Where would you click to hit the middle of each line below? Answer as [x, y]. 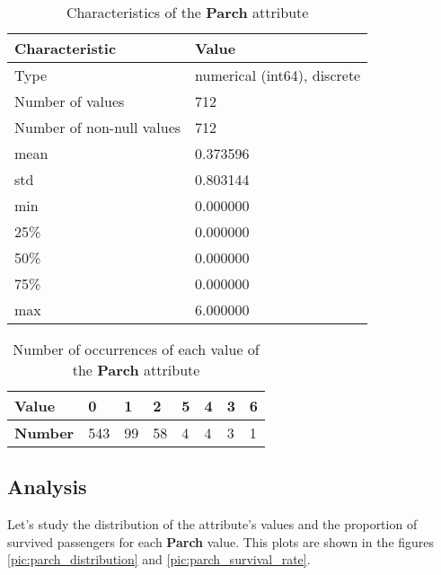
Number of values [70, 101]
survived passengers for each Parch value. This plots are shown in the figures [221, 541]
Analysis [47, 487]
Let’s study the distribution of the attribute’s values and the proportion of [212, 524]
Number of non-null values [98, 127]
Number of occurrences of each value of [136, 349]
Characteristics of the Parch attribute [187, 12]
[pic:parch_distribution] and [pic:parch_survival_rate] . [159, 559]
